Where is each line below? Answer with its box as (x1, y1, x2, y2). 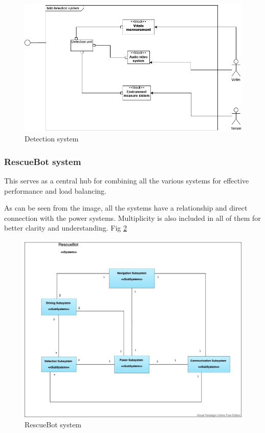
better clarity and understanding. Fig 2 (4, 222, 127, 233)
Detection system (25, 133, 79, 144)
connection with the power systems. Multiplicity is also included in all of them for (4, 212, 261, 223)
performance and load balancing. (4, 185, 107, 196)
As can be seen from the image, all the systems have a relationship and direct (4, 202, 248, 213)
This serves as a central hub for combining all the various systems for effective (4, 175, 249, 186)
